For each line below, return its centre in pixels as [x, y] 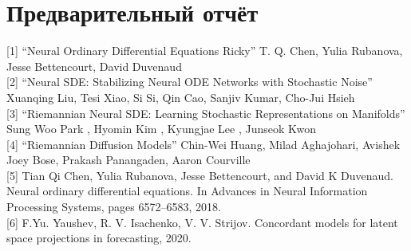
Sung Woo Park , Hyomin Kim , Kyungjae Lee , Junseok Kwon [162, 129]
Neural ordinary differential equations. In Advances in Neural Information [187, 191]
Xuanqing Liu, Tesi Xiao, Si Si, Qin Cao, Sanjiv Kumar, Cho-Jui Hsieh [181, 97]
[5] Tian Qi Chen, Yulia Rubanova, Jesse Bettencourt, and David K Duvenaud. [200, 175]
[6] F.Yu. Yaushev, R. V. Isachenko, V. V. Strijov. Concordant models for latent [202, 222]
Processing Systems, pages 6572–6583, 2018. [114, 207]
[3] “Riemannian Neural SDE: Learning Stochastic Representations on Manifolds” [206, 113]
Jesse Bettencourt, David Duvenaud [94, 66]
